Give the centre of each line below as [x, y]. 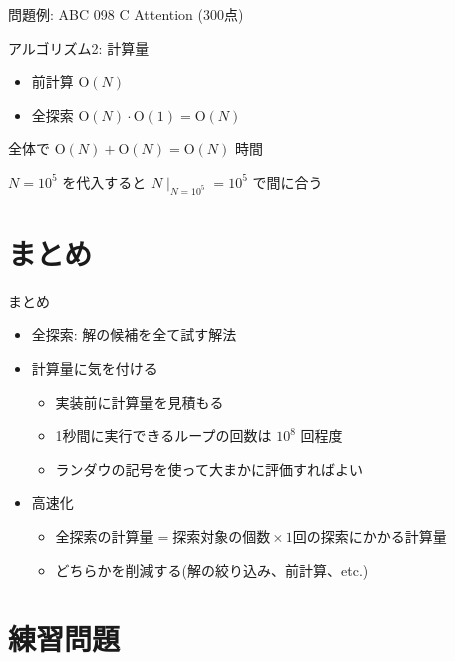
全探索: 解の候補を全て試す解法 [134, 334]
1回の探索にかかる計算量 [366, 538]
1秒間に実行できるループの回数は [163, 435]
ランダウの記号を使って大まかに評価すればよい [209, 468]
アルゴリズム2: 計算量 [79, 47]
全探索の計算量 [104, 538]
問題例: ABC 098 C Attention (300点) [126, 14]
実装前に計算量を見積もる [139, 401]
